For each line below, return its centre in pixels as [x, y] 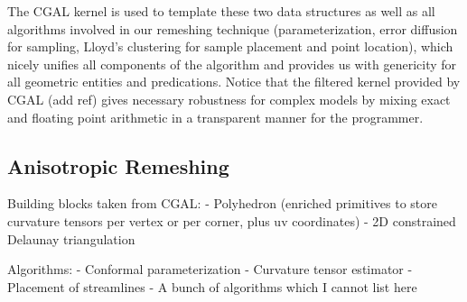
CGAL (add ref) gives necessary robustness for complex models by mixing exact [229, 99]
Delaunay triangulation [71, 238]
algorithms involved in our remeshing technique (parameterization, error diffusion [233, 28]
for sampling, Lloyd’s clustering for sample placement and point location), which [230, 46]
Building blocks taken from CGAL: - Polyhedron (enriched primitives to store [222, 203]
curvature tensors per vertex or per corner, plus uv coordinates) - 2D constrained [232, 220]
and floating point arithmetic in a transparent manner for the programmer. [215, 117]
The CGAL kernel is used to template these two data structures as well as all [221, 11]
